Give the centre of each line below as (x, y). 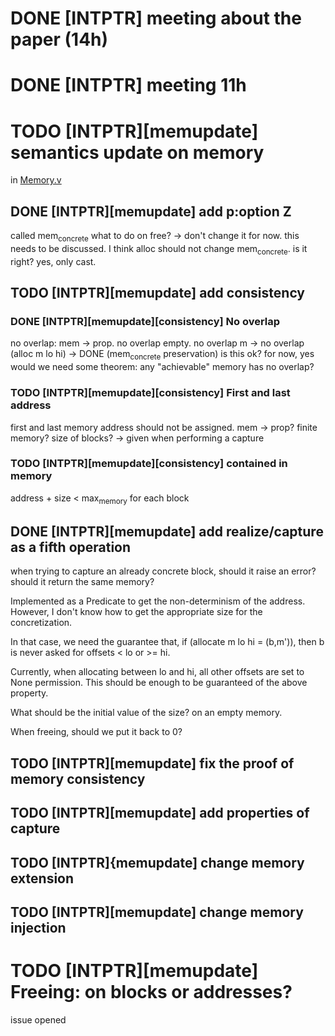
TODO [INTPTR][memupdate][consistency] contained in (149, 464)
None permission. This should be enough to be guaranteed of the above (159, 683)
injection (38, 927)
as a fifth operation (71, 547)
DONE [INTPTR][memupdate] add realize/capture (167, 531)
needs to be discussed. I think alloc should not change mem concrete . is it (159, 249)
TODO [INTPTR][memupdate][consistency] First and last (150, 393)
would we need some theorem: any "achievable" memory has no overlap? (162, 367)
